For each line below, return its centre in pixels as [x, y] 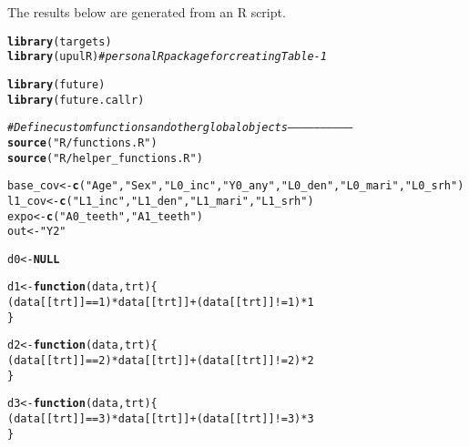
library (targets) [60, 41]
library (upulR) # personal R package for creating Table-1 [167, 57]
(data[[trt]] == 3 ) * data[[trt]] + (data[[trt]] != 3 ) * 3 [161, 419]
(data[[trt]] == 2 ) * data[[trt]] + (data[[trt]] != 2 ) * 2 [161, 361]
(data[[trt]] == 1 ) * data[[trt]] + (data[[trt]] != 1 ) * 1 [161, 303]
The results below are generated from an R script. [147, 12]
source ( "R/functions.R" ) [82, 142]
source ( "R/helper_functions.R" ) [105, 158]
